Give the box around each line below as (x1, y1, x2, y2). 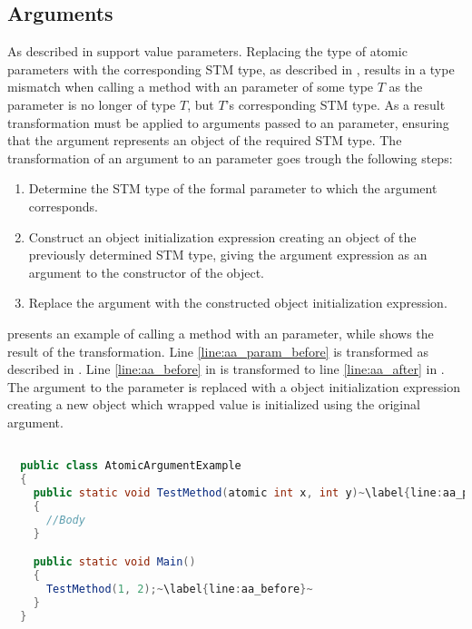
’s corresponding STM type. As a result (225, 94, 446, 113)
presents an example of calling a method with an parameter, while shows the (7, 323, 434, 342)
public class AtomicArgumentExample (20, 459, 241, 473)
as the (388, 77, 423, 96)
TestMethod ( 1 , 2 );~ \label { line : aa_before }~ (45, 582, 313, 595)
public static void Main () (33, 555, 196, 569)
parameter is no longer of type (7, 94, 176, 113)
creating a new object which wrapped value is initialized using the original (7, 395, 420, 414)
